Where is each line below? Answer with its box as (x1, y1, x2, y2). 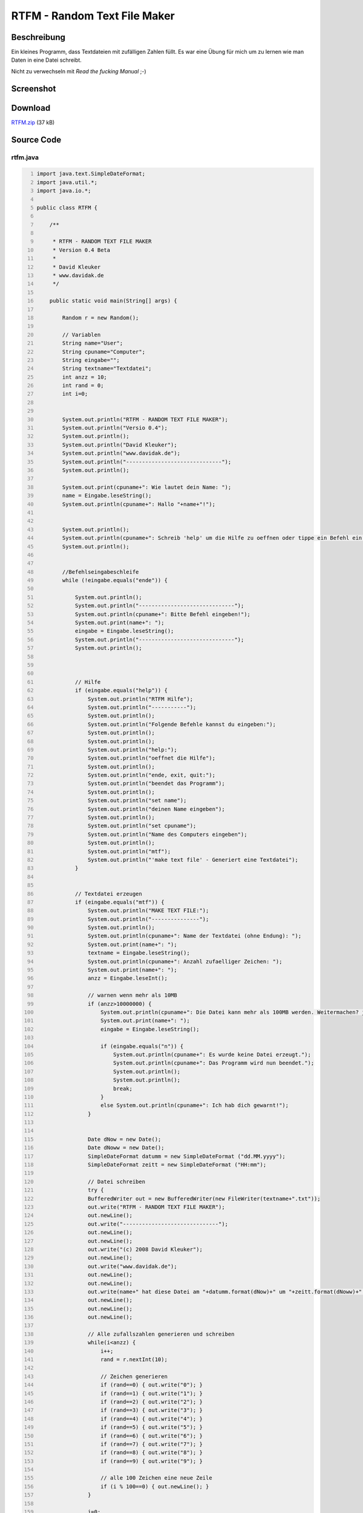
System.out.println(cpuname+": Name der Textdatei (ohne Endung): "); (88, 933, 302, 939)
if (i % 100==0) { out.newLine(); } (100, 1483, 209, 1490)
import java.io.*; (36, 188, 91, 194)
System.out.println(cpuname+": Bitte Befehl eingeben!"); (74, 611, 251, 617)
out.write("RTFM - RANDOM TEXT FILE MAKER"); (88, 1203, 225, 1210)
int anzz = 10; (62, 373, 107, 381)
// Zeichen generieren (100, 1373, 168, 1380)
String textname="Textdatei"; (62, 365, 152, 372)
